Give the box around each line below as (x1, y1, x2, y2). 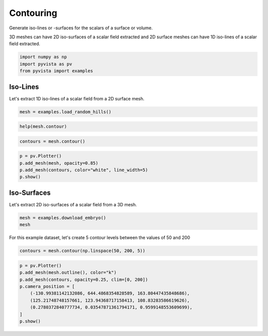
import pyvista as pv (19, 61, 72, 67)
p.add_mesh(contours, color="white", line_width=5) (19, 167, 148, 173)
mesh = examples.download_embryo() (19, 215, 106, 221)
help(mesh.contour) (19, 124, 67, 129)
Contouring (9, 7, 58, 18)
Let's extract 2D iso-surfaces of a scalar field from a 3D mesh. (9, 201, 137, 207)
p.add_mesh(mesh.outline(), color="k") (19, 270, 117, 275)
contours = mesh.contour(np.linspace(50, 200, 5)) (19, 248, 146, 253)
